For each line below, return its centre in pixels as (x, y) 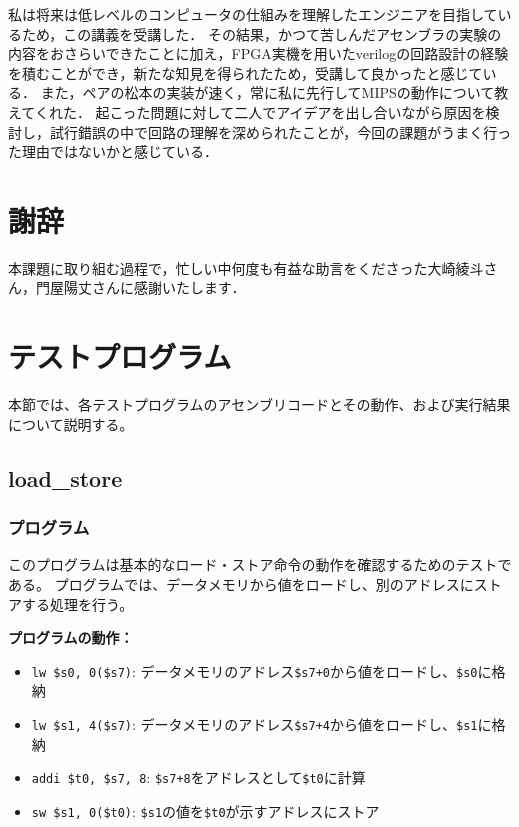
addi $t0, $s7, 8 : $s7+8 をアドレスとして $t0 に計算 (198, 777)
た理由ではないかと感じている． (113, 151)
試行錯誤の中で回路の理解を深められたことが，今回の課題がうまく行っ (280, 131)
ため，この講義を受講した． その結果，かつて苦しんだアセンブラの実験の (261, 33)
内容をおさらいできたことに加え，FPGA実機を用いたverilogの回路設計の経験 (258, 53)
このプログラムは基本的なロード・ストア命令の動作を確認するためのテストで (260, 564)
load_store (65, 477)
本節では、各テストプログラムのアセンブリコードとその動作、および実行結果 (259, 404)
